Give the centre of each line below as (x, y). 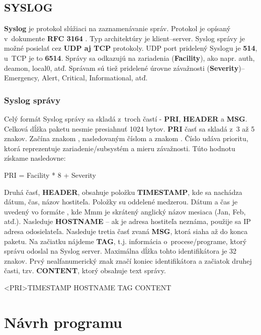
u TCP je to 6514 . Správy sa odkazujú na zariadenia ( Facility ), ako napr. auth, (129, 58)
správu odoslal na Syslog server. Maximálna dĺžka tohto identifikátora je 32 (120, 251)
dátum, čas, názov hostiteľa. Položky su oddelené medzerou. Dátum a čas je (121, 202)
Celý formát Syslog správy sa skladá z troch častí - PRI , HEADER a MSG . (126, 118)
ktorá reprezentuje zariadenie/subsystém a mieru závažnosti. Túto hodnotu (120, 148)
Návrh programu (63, 322)
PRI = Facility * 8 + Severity (50, 175)
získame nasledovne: (35, 158)
